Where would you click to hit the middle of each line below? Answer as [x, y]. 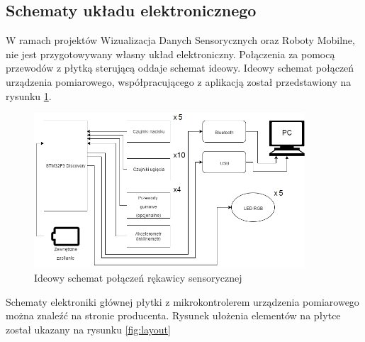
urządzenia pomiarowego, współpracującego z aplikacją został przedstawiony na [179, 81]
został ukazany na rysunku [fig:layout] [88, 330]
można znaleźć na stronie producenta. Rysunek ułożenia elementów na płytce [173, 315]
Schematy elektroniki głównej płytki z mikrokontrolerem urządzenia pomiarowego [182, 301]
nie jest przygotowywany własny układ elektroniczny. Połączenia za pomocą [170, 54]
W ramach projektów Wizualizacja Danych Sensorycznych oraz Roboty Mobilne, [180, 40]
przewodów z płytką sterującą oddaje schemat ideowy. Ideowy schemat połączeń [180, 68]
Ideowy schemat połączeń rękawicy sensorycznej [138, 278]
